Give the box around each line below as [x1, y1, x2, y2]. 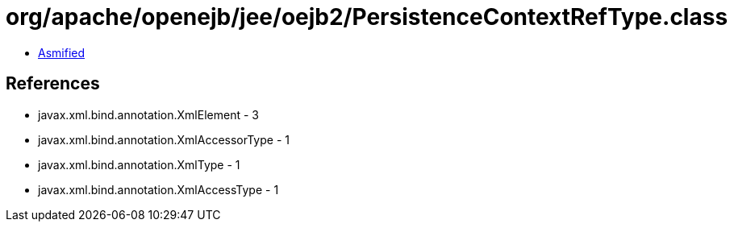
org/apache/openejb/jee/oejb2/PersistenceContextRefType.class [6, 3, 728, 31]
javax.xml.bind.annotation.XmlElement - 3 [38, 107, 259, 122]
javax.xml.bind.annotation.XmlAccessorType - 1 [38, 132, 290, 147]
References [6, 73, 100, 94]
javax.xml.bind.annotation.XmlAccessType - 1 [38, 182, 279, 197]
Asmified [38, 45, 85, 60]
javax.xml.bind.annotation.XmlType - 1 [38, 157, 240, 172]
